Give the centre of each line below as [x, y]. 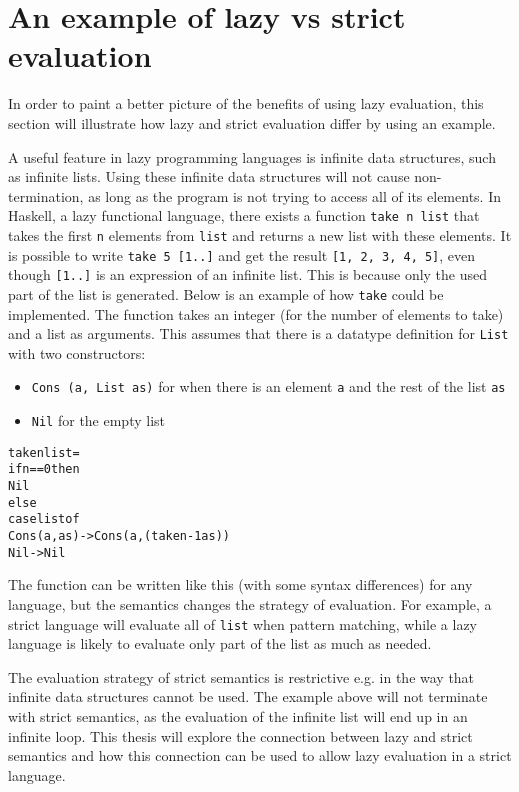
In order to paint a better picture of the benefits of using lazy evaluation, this [246, 103]
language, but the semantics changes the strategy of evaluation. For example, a [250, 603]
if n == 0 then [44, 469]
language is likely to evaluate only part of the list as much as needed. [220, 643]
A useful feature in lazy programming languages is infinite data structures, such [252, 156]
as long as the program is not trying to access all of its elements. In [294, 195]
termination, [46, 195]
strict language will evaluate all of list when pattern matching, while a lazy [243, 623]
